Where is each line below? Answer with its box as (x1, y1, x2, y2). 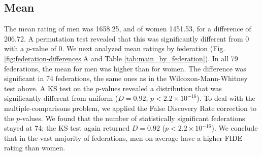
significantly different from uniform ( (4, 93, 118, 103)
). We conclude (211, 123, 258, 133)
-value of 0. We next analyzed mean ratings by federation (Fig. (29, 43, 225, 54)
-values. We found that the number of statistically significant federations (20, 112, 245, 123)
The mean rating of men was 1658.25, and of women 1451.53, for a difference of (4, 23, 251, 34)
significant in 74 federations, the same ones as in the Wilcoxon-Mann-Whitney (4, 73, 248, 84)
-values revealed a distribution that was (99, 83, 222, 93)
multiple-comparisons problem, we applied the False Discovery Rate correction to (4, 102, 256, 113)
